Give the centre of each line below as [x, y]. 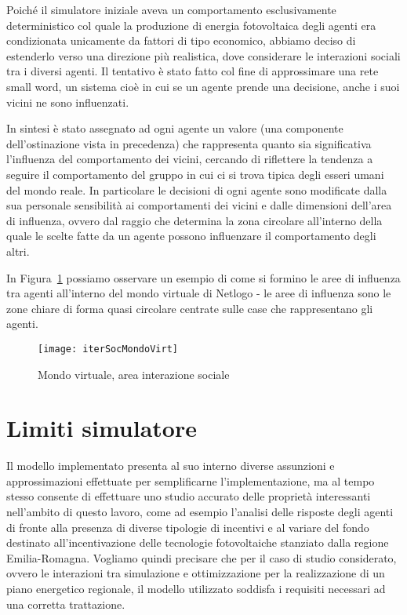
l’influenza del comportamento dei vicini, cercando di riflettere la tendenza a [190, 159]
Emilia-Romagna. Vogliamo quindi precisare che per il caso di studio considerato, [202, 557]
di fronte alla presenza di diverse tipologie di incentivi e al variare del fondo [188, 527]
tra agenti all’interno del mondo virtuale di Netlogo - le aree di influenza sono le [199, 293]
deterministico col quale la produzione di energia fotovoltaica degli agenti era [191, 25]
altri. [18, 251]
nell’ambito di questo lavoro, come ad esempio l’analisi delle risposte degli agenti [200, 512]
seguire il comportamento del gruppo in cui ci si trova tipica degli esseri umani [195, 174]
